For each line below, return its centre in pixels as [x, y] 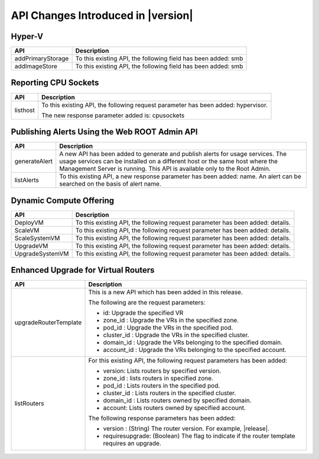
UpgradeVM [31, 245]
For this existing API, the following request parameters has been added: [188, 361]
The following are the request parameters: [147, 303]
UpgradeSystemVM [42, 253]
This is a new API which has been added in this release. [166, 292]
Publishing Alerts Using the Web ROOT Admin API [104, 132]
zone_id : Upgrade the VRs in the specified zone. [171, 321]
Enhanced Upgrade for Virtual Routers [83, 270]
